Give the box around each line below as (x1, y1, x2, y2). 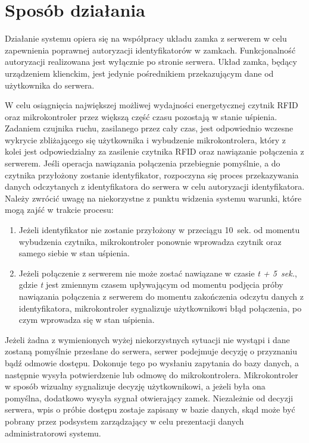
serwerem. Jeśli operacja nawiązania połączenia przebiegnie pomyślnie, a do (5, 157, 280, 169)
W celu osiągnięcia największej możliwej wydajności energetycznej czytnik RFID (5, 99, 298, 111)
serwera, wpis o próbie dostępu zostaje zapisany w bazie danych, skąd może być (5, 403, 295, 416)
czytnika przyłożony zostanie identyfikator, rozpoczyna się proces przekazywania (5, 168, 299, 181)
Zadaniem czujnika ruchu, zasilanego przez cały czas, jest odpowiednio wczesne (5, 122, 294, 134)
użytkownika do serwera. (5, 78, 95, 91)
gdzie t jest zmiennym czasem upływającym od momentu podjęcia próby (18, 278, 283, 291)
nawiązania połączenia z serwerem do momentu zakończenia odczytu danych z (18, 290, 304, 302)
